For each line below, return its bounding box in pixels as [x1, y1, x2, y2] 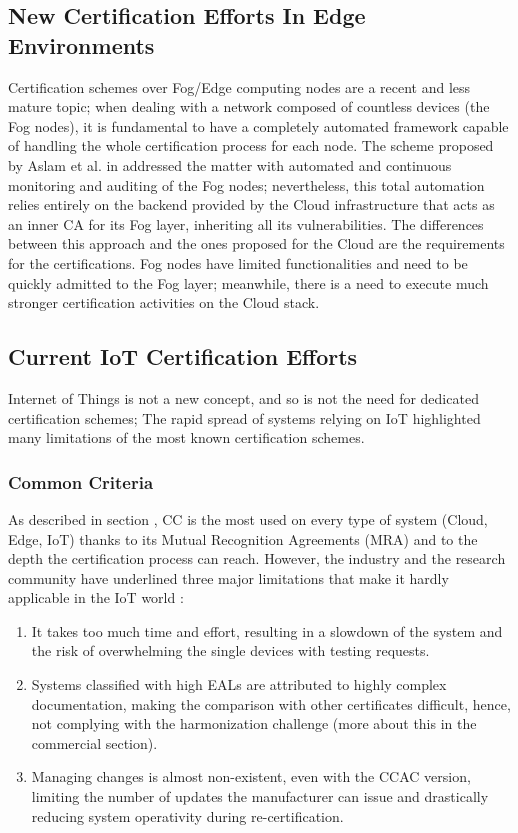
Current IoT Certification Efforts [8, 341, 358, 372]
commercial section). [31, 732, 158, 753]
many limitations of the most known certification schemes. [8, 427, 365, 448]
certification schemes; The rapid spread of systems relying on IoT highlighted [8, 407, 481, 428]
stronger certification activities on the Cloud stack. [8, 292, 320, 313]
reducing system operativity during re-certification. [31, 805, 344, 826]
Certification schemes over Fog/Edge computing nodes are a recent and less [8, 76, 471, 97]
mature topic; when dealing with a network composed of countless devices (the [8, 96, 490, 117]
